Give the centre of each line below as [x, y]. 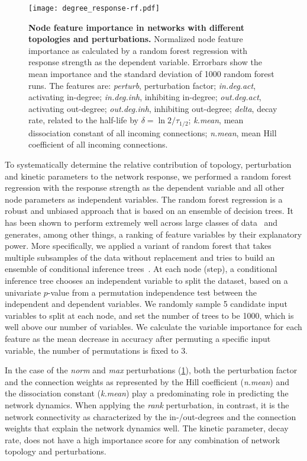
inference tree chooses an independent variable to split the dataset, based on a [146, 280]
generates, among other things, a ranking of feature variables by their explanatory [153, 234]
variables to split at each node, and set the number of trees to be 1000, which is [149, 315]
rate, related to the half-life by [83, 120]
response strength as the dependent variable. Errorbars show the [145, 62]
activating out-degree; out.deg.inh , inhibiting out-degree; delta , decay [153, 108]
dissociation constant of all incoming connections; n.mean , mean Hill [153, 132]
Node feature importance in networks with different [136, 27]
